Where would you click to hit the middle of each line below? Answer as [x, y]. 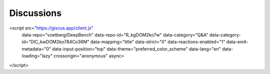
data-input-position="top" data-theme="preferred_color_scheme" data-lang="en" [136, 49]
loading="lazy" [37, 56]
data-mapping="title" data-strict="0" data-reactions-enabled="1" [158, 42]
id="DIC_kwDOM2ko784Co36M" [55, 42]
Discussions [35, 13]
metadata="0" [36, 49]
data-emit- [237, 42]
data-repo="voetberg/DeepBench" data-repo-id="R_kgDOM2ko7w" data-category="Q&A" [115, 34]
